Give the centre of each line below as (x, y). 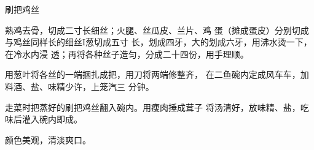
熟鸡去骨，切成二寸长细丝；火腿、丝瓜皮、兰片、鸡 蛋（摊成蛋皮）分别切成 (157, 30)
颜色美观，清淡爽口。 (48, 139)
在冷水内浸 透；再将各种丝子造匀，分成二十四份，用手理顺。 (127, 54)
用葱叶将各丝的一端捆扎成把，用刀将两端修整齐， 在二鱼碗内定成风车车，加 (157, 74)
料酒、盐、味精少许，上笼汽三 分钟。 (80, 86)
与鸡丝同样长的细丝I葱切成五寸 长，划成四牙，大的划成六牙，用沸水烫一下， (159, 42)
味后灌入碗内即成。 (44, 119)
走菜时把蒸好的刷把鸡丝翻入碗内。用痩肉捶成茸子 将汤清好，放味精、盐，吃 (157, 107)
